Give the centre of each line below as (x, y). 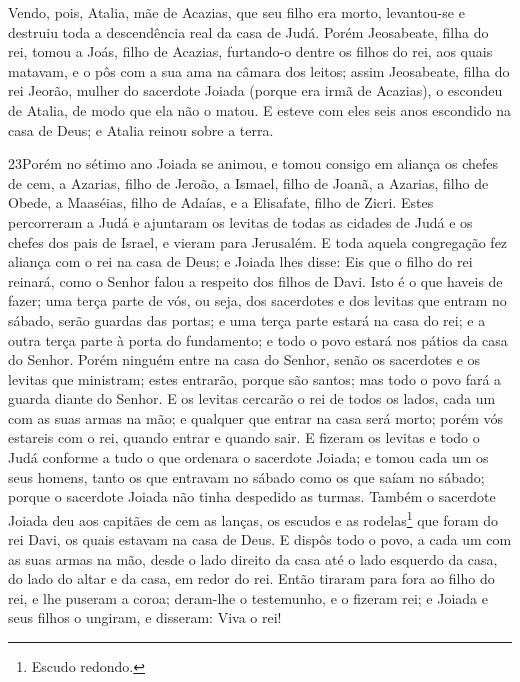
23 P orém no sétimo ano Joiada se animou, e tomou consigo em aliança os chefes (253, 163)
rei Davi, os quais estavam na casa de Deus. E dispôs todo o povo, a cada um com (260, 539)
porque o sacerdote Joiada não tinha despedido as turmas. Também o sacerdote (252, 496)
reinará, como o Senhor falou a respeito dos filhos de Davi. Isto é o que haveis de (255, 280)
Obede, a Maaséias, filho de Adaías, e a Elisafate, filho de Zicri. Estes (221, 202)
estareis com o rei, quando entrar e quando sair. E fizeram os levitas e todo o (244, 437)
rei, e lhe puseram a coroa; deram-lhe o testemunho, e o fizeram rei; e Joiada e (248, 597)
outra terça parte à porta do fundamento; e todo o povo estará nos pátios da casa (258, 339)
